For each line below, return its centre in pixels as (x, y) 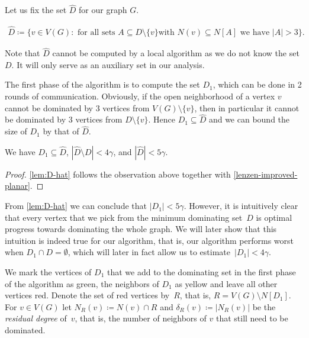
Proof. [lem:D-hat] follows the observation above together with (118, 174)
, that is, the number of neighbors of (141, 318)
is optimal (274, 217)
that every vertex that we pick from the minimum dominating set (124, 217)
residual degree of (36, 318)
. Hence (162, 119)
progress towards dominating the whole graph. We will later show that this (141, 229)
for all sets (96, 33)
